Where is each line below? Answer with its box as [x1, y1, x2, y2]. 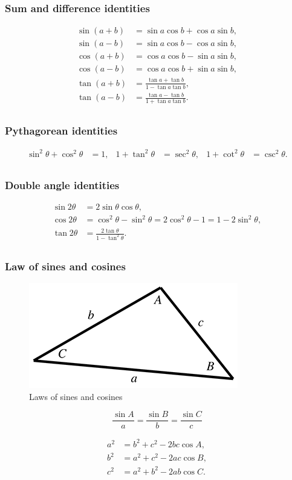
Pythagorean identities [5, 122, 118, 138]
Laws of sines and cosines [29, 390, 123, 402]
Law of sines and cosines [5, 258, 126, 273]
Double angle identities [5, 177, 120, 192]
